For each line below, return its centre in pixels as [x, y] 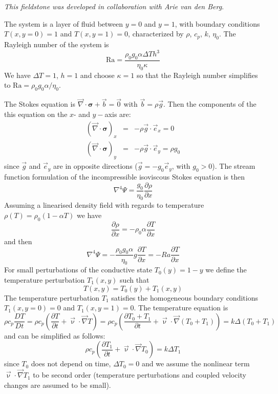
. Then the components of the [210, 104]
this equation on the [36, 114]
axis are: [118, 114]
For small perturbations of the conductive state [78, 270]
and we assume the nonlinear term [196, 363]
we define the [226, 270]
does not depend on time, [71, 363]
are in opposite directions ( [95, 166]
